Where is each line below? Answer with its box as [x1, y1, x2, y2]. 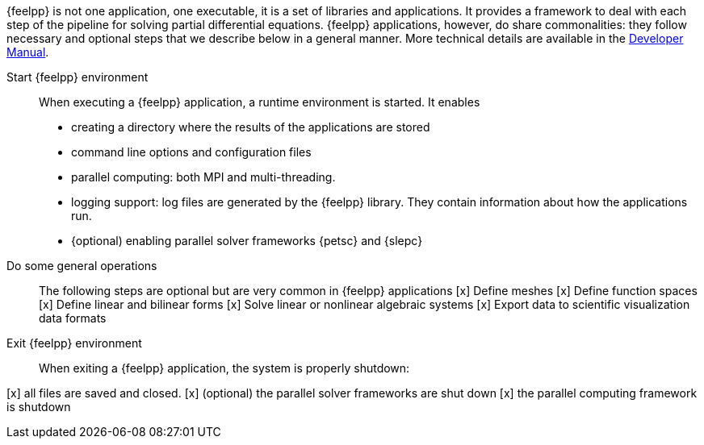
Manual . [6, 45, 49, 59]
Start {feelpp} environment [6, 70, 149, 84]
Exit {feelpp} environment [6, 336, 142, 350]
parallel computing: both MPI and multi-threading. [71, 170, 336, 184]
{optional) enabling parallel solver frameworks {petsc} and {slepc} [71, 234, 423, 247]
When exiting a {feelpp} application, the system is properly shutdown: [39, 361, 410, 375]
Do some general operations [6, 259, 157, 272]
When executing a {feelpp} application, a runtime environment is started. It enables [39, 95, 480, 109]
